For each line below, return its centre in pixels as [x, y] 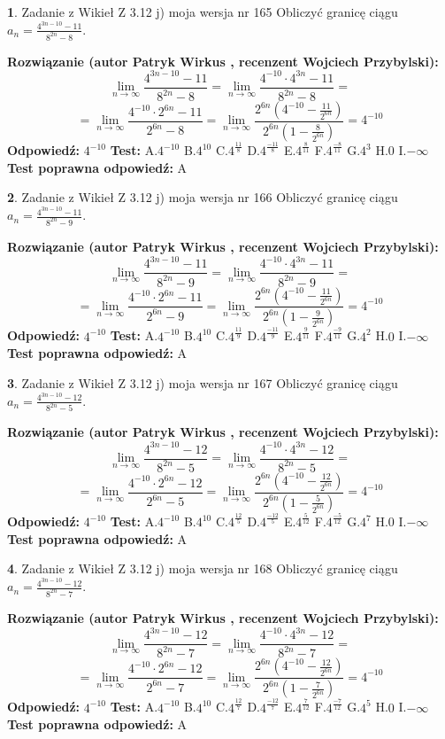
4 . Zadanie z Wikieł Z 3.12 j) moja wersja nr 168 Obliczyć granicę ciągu [203, 568]
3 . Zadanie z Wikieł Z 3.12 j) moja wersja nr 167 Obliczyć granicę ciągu [203, 382]
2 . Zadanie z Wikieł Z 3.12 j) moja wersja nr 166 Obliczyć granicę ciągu [203, 197]
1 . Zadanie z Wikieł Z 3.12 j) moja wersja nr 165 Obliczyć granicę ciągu [203, 12]
